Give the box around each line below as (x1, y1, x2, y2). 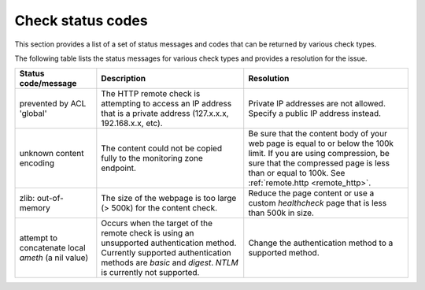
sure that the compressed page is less (248, 158, 390, 169)
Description (101, 73, 146, 84)
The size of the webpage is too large (101, 193, 237, 204)
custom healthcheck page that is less (248, 198, 387, 209)
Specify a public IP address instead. (248, 108, 382, 119)
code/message (19, 78, 77, 89)
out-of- (36, 193, 64, 204)
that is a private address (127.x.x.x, (101, 108, 229, 119)
